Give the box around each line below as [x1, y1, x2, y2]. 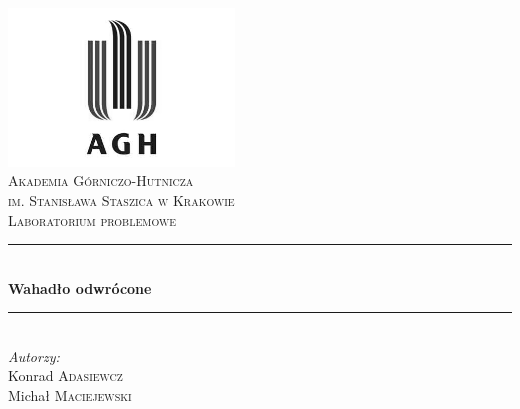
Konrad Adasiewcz [8, 365, 123, 386]
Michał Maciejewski [8, 385, 132, 406]
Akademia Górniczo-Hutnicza [8, 170, 194, 191]
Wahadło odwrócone [8, 277, 152, 298]
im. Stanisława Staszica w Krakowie [8, 189, 235, 210]
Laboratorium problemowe [8, 209, 177, 230]
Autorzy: [8, 345, 60, 366]
